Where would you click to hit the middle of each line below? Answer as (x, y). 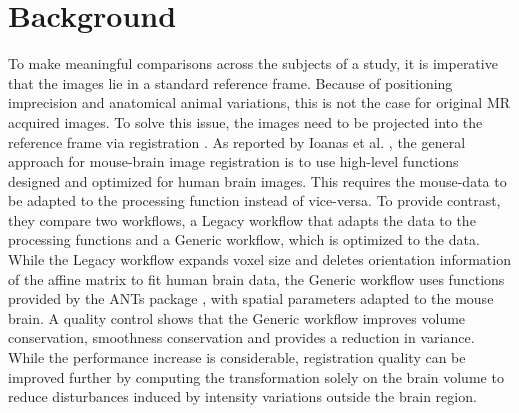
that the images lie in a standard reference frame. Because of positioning (230, 82)
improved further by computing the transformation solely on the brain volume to (256, 376)
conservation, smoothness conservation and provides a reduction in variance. (241, 337)
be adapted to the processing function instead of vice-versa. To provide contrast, (254, 200)
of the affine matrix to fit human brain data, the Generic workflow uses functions (256, 278)
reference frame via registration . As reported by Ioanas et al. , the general (237, 141)
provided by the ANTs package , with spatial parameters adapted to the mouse (251, 298)
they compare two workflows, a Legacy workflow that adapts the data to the (242, 219)
